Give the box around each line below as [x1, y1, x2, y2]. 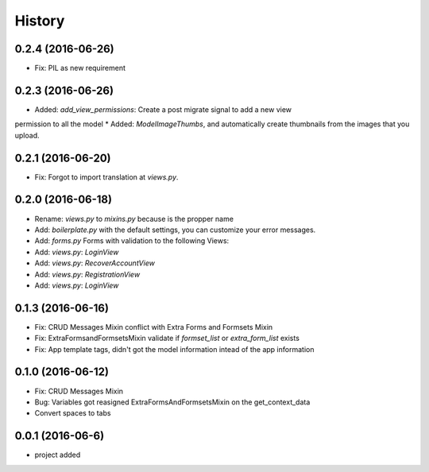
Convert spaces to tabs [34, 408, 111, 418]
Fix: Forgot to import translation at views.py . [34, 172, 179, 182]
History [14, 12, 65, 29]
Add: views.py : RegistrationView [34, 269, 141, 279]
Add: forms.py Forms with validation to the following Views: [34, 236, 230, 246]
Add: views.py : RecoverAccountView [34, 258, 155, 268]
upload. [14, 130, 40, 140]
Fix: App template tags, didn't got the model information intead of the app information [34, 344, 315, 354]
